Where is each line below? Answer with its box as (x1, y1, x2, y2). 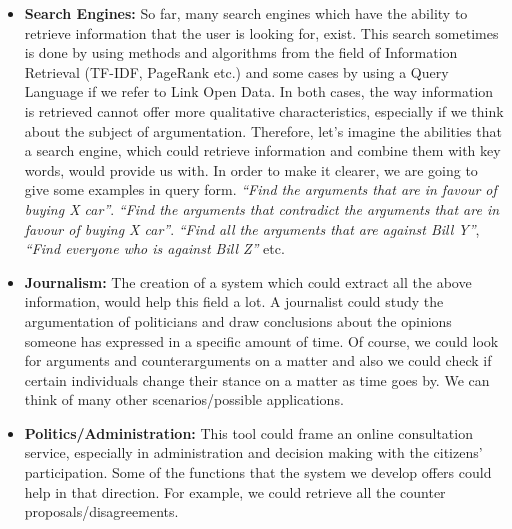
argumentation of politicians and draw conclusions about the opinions (24, 310, 452, 331)
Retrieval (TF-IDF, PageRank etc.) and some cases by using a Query (24, 61, 449, 82)
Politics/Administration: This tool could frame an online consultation (24, 422, 473, 443)
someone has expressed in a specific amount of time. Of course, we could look (24, 330, 499, 351)
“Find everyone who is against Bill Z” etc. (24, 238, 285, 259)
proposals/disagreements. (24, 501, 179, 522)
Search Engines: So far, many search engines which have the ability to (24, 3, 468, 23)
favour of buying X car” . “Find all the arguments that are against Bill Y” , (24, 218, 480, 239)
